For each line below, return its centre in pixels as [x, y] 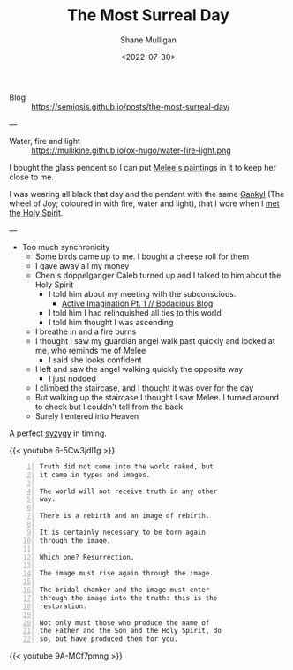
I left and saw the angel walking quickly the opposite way [139, 369]
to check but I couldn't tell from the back [109, 407]
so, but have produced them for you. [109, 639]
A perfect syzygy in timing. [58, 433]
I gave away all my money [82, 265]
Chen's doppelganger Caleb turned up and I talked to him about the [158, 275]
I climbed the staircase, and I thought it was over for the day [144, 388]
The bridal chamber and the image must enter [124, 590]
